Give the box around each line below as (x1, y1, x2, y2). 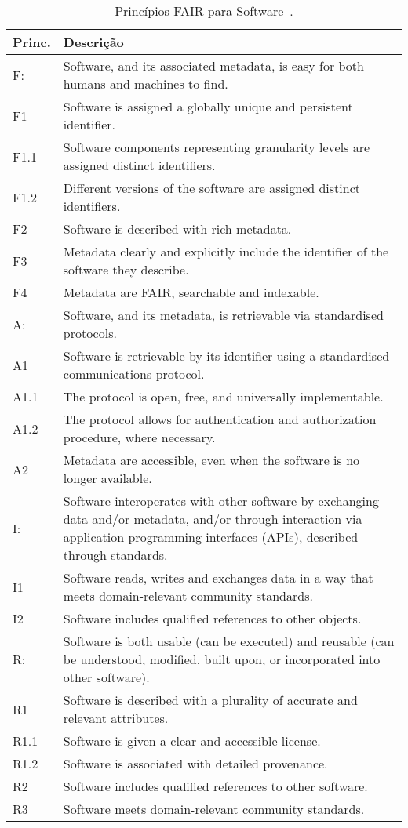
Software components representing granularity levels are (63, 138, 370, 156)
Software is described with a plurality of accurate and (63, 691, 358, 709)
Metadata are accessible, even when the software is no (63, 451, 360, 469)
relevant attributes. (63, 709, 169, 727)
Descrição (63, 33, 124, 51)
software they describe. (63, 260, 189, 278)
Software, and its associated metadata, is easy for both (63, 56, 364, 74)
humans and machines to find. (63, 74, 228, 93)
